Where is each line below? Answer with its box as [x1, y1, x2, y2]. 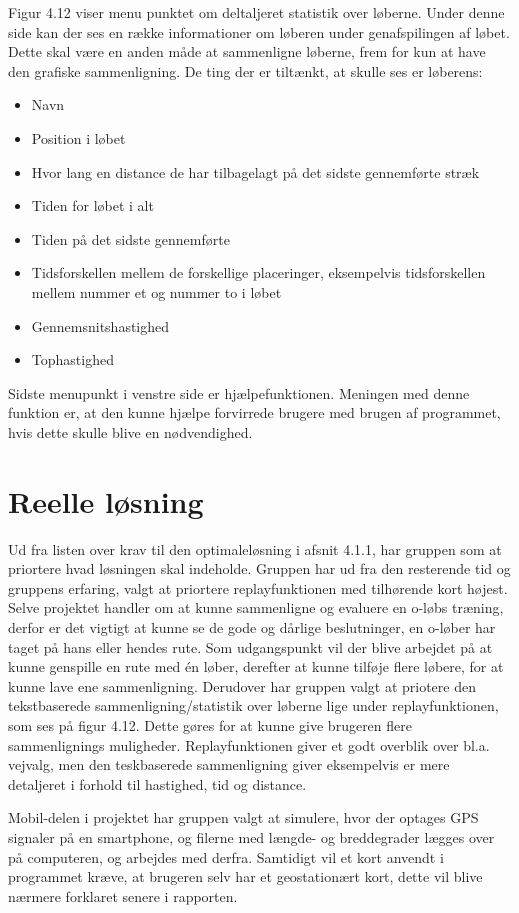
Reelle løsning [8, 480, 204, 521]
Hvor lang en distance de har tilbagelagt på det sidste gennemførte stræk [31, 161, 480, 182]
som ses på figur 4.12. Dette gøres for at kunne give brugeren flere [8, 714, 412, 735]
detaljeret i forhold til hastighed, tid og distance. [8, 773, 307, 794]
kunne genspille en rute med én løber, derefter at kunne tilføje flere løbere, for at [8, 656, 504, 677]
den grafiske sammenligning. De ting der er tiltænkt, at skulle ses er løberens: [8, 60, 483, 81]
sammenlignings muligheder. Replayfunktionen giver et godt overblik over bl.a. [8, 734, 490, 755]
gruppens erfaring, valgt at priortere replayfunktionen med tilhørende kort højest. [8, 577, 508, 598]
